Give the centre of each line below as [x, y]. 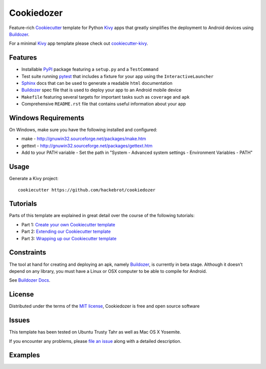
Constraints [28, 252]
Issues [19, 320]
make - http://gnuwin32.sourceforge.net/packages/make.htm [84, 139]
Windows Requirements [47, 118]
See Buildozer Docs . [30, 280]
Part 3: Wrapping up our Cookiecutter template [69, 238]
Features [23, 57]
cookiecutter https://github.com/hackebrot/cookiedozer [87, 190]
